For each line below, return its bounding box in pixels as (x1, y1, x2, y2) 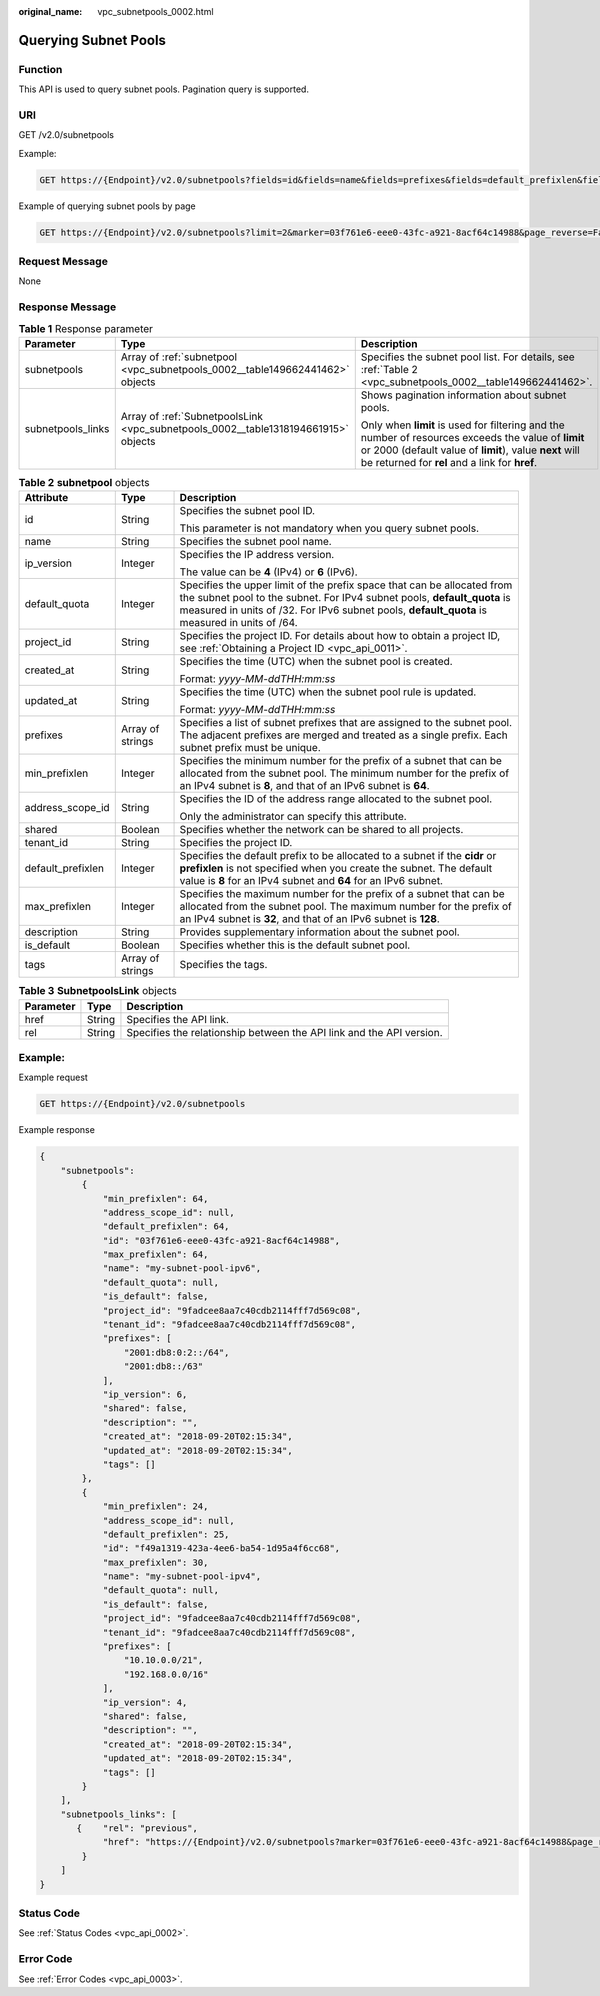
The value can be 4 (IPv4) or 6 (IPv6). (179, 565, 359, 579)
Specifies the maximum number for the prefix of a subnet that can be (179, 887, 505, 901)
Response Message (18, 300, 117, 314)
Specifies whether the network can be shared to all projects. (179, 823, 464, 837)
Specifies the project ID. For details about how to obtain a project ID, (179, 629, 501, 643)
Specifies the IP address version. (179, 548, 335, 562)
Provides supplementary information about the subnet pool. (179, 925, 460, 939)
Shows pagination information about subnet (360, 388, 567, 402)
